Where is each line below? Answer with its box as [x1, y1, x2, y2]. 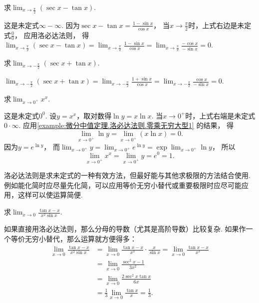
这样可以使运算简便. [17, 189, 83, 200]
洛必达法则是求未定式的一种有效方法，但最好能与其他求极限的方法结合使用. [4, 170, 251, 180]
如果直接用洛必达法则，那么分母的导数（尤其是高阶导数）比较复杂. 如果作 [4, 223, 246, 234]
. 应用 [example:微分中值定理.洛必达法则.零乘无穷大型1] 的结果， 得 [18, 120, 234, 130]
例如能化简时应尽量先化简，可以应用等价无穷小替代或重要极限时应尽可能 [4, 179, 242, 190]
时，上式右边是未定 [188, 19, 252, 30]
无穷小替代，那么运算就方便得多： [24, 233, 137, 243]
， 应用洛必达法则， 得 [14, 29, 89, 40]
